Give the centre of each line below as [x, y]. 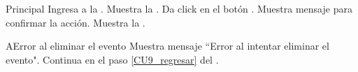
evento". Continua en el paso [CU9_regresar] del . [112, 59]
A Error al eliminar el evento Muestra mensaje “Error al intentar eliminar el [167, 46]
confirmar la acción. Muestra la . [76, 22]
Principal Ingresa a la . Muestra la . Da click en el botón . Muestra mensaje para [179, 8]
